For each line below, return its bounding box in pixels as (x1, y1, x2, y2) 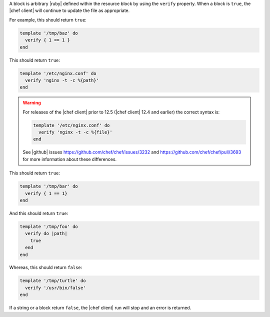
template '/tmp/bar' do (19, 183, 78, 189)
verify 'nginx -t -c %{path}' (25, 77, 99, 83)
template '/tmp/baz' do (19, 30, 78, 36)
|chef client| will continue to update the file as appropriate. (9, 7, 130, 13)
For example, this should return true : (9, 16, 87, 22)
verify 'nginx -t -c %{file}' (38, 129, 112, 135)
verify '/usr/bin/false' (25, 285, 86, 290)
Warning (22, 100, 41, 106)
